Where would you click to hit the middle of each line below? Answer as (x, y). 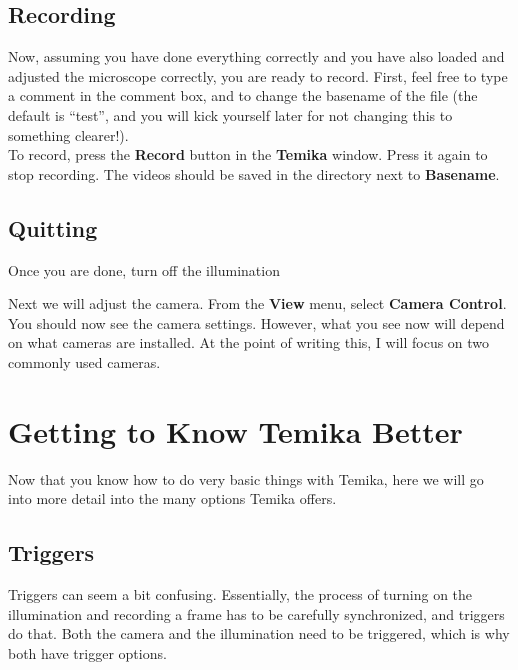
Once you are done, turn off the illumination (144, 269)
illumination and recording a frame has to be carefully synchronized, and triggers (256, 613)
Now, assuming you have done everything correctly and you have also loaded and (256, 56)
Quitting (53, 227)
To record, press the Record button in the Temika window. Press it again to (248, 154)
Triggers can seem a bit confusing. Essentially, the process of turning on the (240, 594)
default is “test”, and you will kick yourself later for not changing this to (230, 114)
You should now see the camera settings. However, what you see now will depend (256, 322)
